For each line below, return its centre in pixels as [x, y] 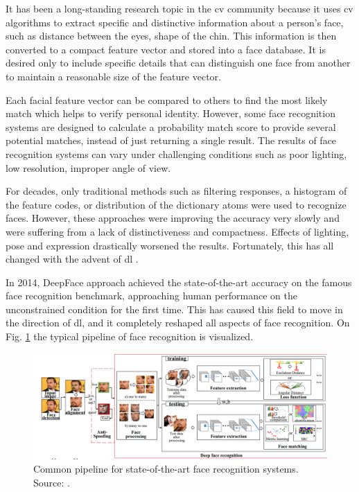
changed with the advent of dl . [72, 259]
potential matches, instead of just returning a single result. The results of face [171, 140]
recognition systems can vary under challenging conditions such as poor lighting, [176, 153]
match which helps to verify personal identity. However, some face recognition [170, 113]
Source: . [52, 483]
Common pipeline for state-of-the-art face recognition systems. [166, 469]
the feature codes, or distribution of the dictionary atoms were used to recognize [176, 204]
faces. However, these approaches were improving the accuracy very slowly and [173, 218]
